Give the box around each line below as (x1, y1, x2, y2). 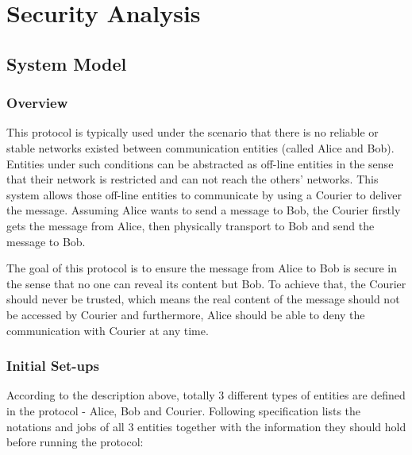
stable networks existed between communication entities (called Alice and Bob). (6, 139, 395, 156)
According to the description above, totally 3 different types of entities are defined (6, 387, 406, 403)
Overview (6, 93, 68, 113)
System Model (6, 51, 127, 75)
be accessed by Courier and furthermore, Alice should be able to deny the (6, 306, 365, 322)
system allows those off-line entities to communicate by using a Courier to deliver (6, 186, 402, 202)
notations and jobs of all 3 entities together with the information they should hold (6, 418, 406, 434)
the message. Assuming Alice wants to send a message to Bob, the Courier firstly (6, 202, 401, 218)
